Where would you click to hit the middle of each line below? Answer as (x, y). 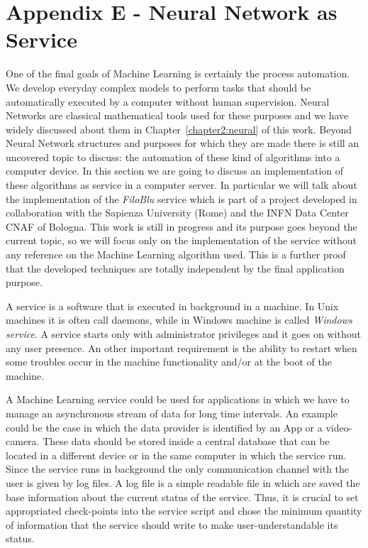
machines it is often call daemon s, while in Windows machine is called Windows (179, 320)
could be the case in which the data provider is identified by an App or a (164, 427)
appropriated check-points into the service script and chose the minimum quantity (184, 511)
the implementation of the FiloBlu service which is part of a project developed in (182, 198)
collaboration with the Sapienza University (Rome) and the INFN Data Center (177, 213)
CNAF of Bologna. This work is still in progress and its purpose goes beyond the (182, 226)
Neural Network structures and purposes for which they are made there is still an (183, 143)
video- (339, 427)
